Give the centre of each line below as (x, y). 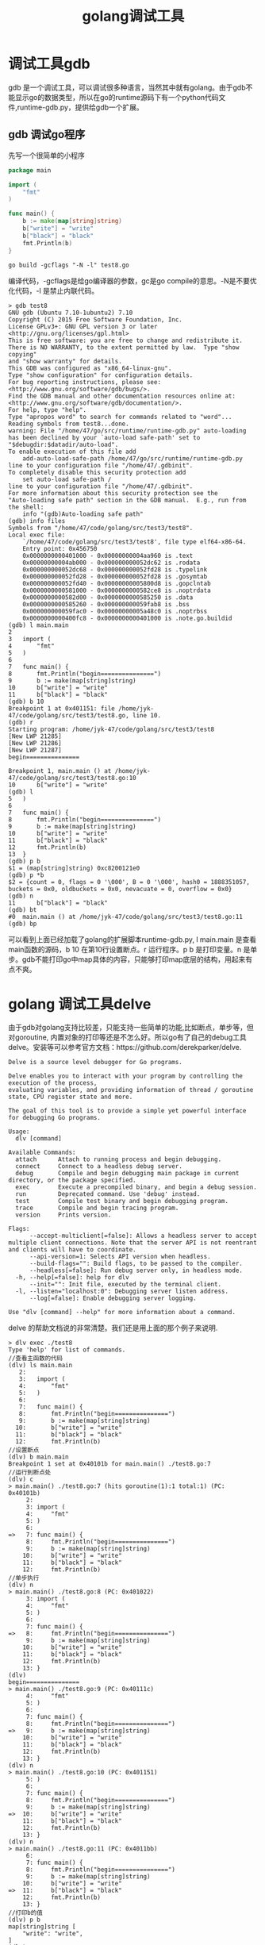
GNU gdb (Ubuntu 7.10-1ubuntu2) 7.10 (71, 313)
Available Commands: (42, 1153)
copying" (23, 354)
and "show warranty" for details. (65, 361)
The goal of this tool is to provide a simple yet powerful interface (127, 1111)
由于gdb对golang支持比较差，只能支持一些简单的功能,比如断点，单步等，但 (131, 1028)
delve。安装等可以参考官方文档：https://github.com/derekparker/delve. (125, 1047)
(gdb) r (21, 722)
